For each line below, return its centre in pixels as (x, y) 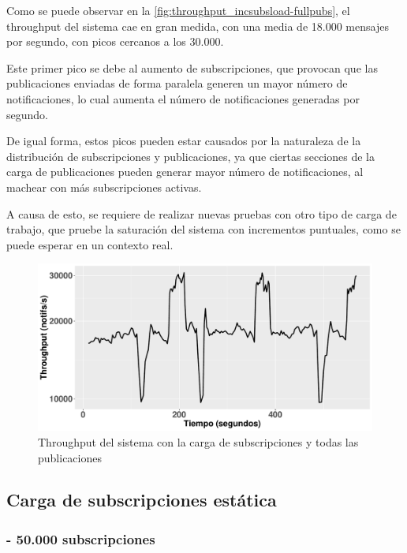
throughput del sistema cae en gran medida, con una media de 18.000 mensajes (198, 26)
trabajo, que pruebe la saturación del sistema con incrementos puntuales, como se (203, 229)
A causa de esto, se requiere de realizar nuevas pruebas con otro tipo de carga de (202, 213)
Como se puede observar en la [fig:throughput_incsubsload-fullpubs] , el (178, 10)
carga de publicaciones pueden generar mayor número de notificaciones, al (185, 172)
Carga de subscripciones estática (142, 500)
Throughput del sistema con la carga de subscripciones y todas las (198, 441)
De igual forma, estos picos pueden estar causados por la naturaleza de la (184, 141)
